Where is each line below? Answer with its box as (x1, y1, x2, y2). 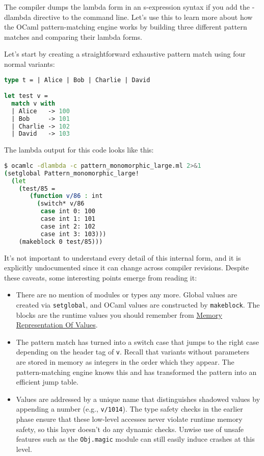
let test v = (4, 92, 48, 100)
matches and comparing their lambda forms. (4, 31, 142, 42)
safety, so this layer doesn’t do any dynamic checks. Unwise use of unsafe (16, 423, 244, 434)
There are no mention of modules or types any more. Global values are (16, 289, 237, 300)
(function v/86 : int (30, 192, 103, 200)
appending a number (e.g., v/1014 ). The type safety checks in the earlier (16, 403, 243, 414)
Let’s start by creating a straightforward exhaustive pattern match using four (4, 48, 246, 59)
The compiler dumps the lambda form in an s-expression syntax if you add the (4, 2, 250, 12)
